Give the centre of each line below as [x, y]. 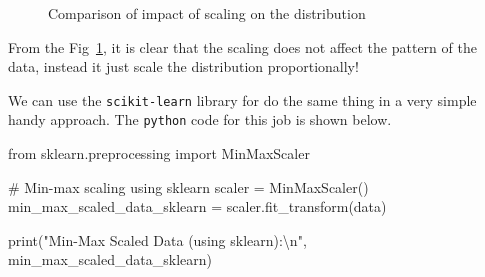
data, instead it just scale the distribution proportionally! [183, 66]
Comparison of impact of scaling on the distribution [207, 13]
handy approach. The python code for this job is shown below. [200, 119]
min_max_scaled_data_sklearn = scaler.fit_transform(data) [197, 206]
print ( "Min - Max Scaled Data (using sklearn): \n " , [157, 239]
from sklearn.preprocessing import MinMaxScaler [159, 153]
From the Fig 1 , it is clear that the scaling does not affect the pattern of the [242, 46]
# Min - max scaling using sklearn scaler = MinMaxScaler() [188, 186]
